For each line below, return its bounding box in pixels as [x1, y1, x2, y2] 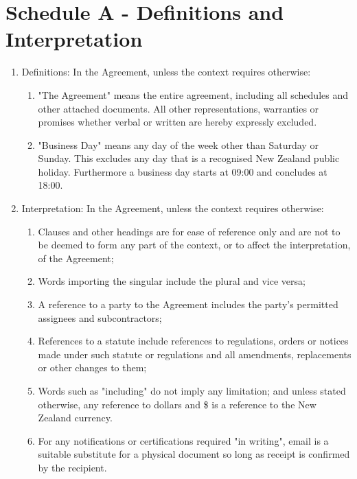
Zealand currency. [38, 410, 113, 425]
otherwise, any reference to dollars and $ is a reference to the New [38, 397, 316, 411]
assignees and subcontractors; [38, 310, 162, 325]
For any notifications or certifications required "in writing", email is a [38, 433, 329, 447]
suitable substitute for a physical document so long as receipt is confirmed [38, 447, 350, 461]
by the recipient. [38, 460, 107, 474]
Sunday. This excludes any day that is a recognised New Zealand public [38, 151, 340, 165]
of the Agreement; [38, 250, 114, 265]
